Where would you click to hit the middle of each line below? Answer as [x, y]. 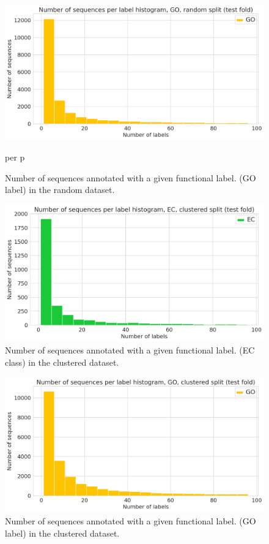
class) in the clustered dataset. [62, 362]
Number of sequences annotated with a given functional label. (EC [130, 350]
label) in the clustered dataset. [62, 533]
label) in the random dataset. [60, 190]
